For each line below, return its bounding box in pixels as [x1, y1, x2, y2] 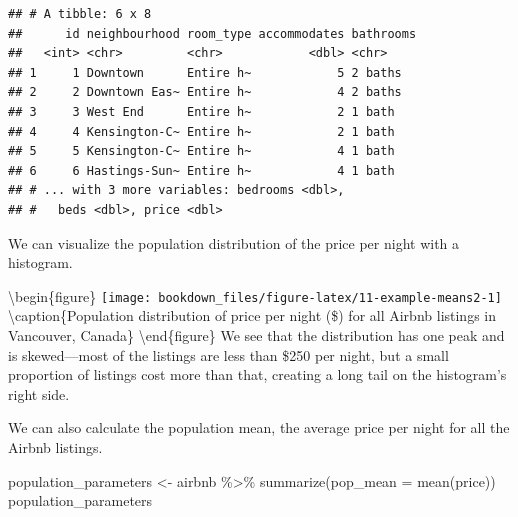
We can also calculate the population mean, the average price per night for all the [8, 417, 510, 438]
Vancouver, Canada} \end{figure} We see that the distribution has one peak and [8, 324, 505, 345]
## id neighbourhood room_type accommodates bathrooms [8, 26, 417, 41]
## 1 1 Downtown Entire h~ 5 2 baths [8, 65, 402, 80]
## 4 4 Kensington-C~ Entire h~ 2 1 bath [8, 124, 395, 139]
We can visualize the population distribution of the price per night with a [8, 232, 460, 253]
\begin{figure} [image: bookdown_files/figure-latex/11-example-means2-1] [8, 285, 502, 306]
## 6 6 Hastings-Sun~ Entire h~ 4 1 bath [8, 163, 395, 178]
